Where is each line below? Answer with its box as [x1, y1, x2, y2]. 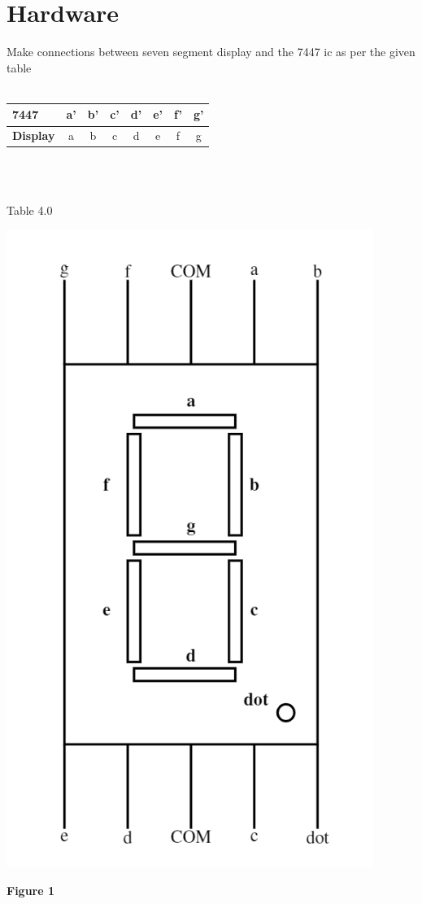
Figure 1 [7, 881, 55, 898]
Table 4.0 [7, 201, 53, 218]
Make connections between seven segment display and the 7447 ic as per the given [7, 43, 415, 60]
